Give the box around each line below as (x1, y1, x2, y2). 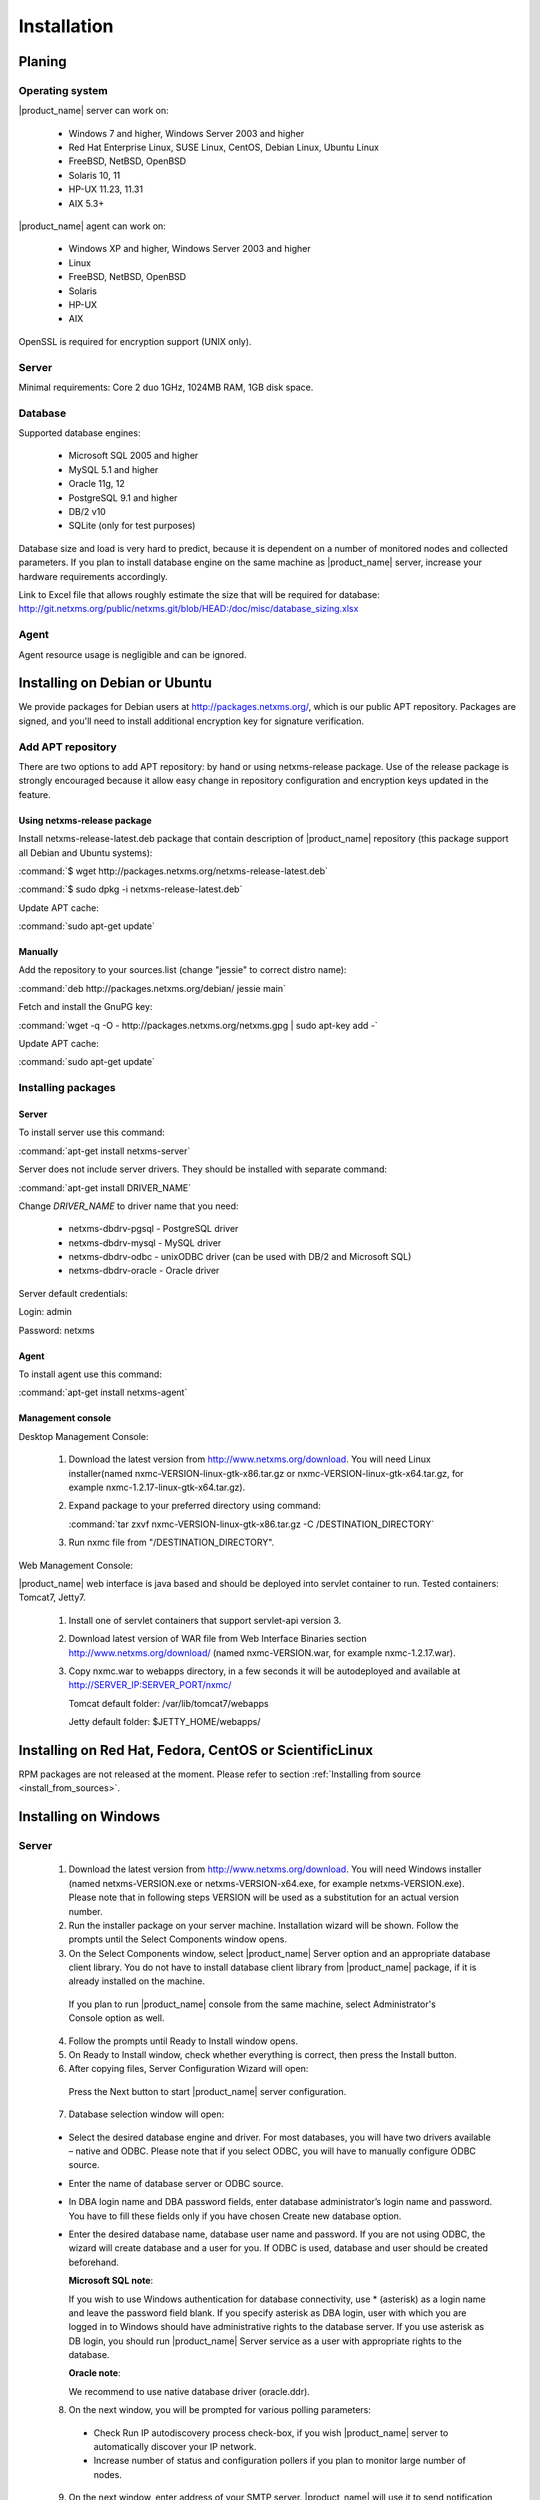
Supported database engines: (18, 427, 141, 439)
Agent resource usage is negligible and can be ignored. (18, 648, 247, 660)
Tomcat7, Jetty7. (18, 1591, 86, 1604)
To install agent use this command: (18, 1368, 162, 1380)
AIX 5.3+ (68, 197, 105, 209)
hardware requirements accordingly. (18, 570, 169, 582)
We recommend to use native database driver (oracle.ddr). (68, 2385, 310, 2397)
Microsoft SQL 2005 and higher (68, 450, 199, 462)
